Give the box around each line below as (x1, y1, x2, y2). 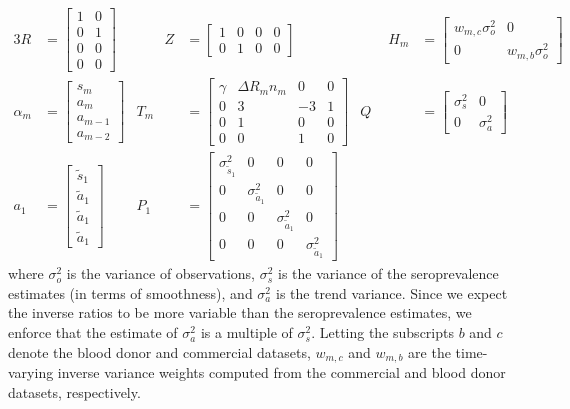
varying (8, 362, 54, 383)
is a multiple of (200, 322, 293, 343)
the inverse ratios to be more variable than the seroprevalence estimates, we (8, 302, 472, 323)
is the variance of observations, (66, 263, 255, 284)
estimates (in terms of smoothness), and (8, 282, 253, 303)
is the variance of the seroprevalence (277, 263, 499, 284)
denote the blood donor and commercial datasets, (8, 341, 311, 362)
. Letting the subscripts (311, 322, 454, 343)
